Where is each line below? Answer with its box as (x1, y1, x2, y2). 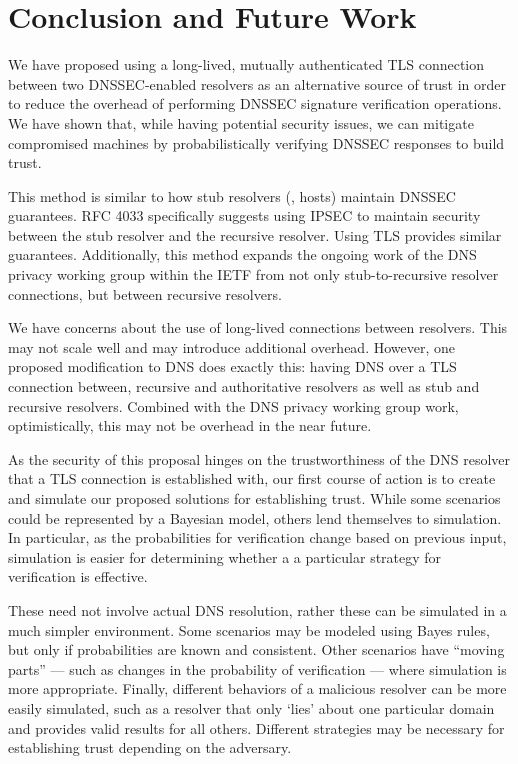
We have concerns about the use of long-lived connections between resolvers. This (8, 317, 508, 338)
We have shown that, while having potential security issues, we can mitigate (8, 112, 474, 133)
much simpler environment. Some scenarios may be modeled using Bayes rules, (8, 619, 490, 640)
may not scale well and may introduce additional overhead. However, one (8, 336, 456, 357)
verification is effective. (8, 566, 148, 587)
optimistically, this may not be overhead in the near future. (8, 415, 372, 436)
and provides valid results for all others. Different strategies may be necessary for (8, 717, 505, 738)
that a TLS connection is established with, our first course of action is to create (8, 468, 496, 489)
